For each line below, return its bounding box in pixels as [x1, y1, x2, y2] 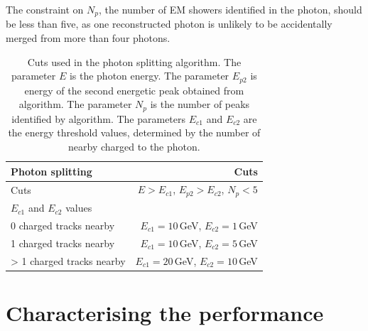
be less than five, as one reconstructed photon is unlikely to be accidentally [6, 16, 332, 31]
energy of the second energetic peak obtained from [24, 82, 244, 97]
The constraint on [6, 2, 84, 16]
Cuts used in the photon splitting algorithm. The [27, 54, 242, 69]
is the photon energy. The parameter [69, 68, 229, 83]
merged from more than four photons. [6, 31, 171, 45]
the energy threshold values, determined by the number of [8, 125, 261, 140]
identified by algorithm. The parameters [11, 111, 186, 126]
